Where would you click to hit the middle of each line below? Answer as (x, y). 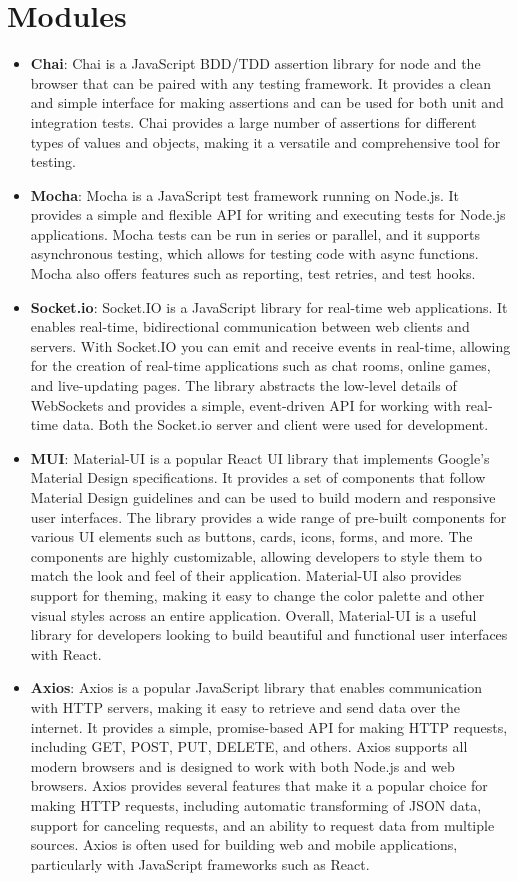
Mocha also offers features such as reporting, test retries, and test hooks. (253, 273)
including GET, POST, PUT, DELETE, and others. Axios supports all (249, 746)
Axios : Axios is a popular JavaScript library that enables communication (256, 687)
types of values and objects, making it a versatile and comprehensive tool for (265, 141)
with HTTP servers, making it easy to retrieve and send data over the (245, 706)
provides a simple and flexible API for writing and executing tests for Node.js (268, 214)
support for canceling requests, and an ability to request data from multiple (262, 824)
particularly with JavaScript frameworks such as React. (200, 863)
